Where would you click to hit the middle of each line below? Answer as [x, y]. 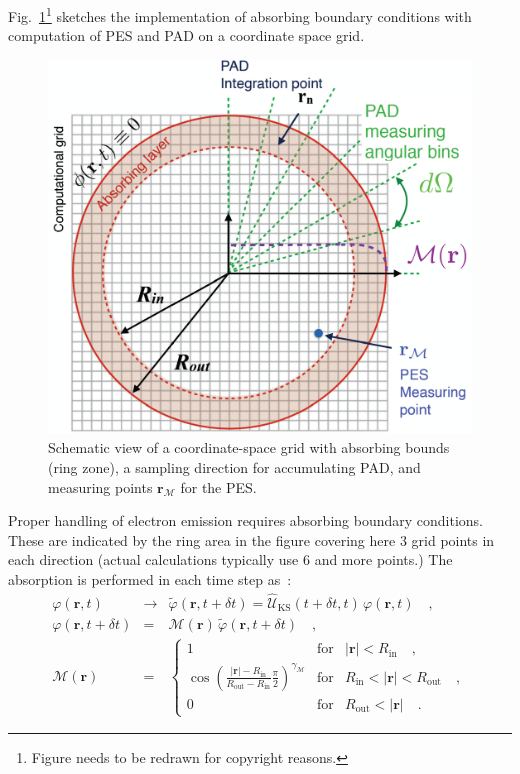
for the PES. [218, 486]
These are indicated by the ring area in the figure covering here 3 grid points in [251, 539]
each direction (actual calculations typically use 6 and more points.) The [230, 559]
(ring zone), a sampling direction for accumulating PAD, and [234, 466]
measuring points [100, 486]
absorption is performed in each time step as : [150, 578]
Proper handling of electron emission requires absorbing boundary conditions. [245, 520]
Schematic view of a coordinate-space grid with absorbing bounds [249, 447]
